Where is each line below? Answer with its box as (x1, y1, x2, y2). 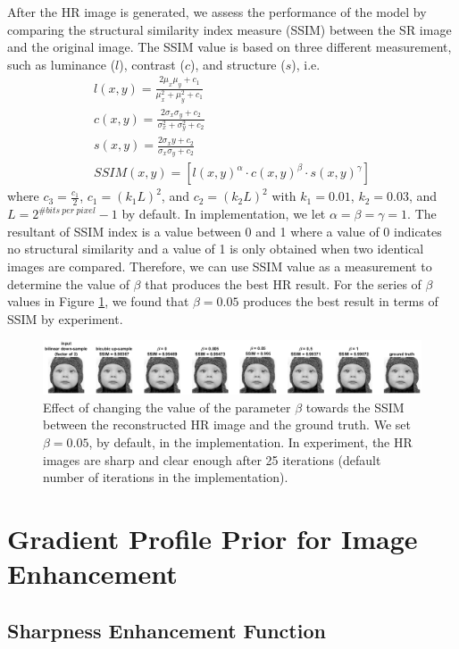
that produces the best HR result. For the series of (145, 274, 421, 293)
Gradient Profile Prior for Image (7, 520, 418, 556)
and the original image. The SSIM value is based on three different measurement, (7, 37, 452, 56)
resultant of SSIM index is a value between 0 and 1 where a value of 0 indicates (7, 221, 442, 240)
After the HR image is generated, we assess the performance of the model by (7, 3, 427, 21)
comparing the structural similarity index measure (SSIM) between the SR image (7, 20, 452, 38)
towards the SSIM (305, 397, 405, 416)
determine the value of (7, 274, 129, 293)
